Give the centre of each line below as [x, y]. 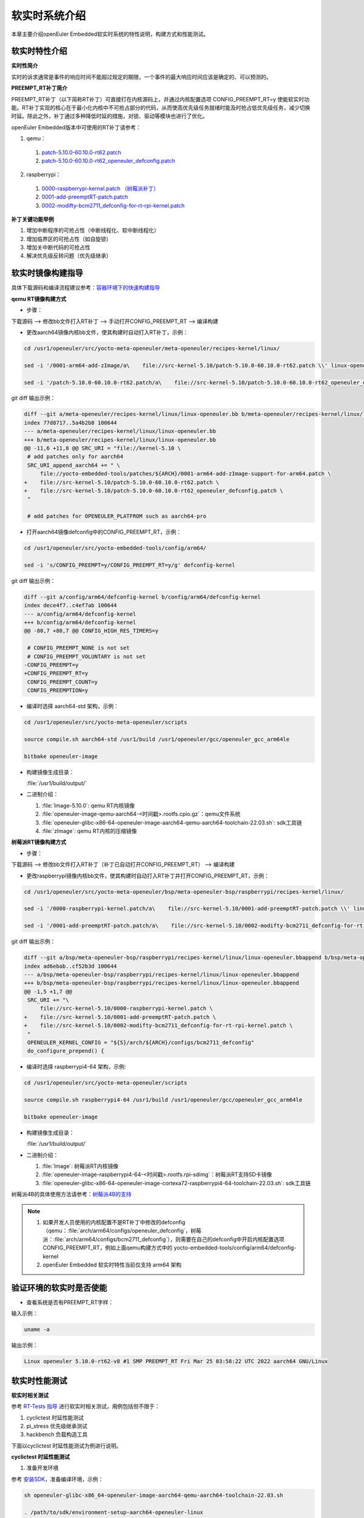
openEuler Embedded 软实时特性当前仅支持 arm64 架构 [112, 1265]
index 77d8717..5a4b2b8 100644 [71, 423]
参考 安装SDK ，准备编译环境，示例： [57, 1479]
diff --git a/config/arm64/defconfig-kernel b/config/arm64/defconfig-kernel [142, 597]
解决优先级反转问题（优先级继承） [69, 256]
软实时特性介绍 [39, 51]
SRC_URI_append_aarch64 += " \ [74, 465]
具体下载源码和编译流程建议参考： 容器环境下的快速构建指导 [86, 288]
